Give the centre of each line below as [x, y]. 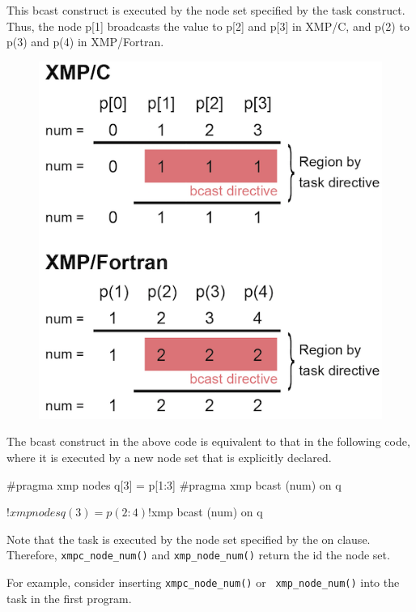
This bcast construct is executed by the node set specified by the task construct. [206, 10]
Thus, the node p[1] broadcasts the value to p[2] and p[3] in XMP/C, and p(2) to [208, 26]
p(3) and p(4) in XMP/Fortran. [85, 42]
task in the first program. [69, 598]
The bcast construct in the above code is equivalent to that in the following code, [208, 441]
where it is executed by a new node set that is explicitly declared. [169, 457]
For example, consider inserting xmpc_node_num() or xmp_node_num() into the [203, 582]
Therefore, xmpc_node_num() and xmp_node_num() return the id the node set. [198, 555]
